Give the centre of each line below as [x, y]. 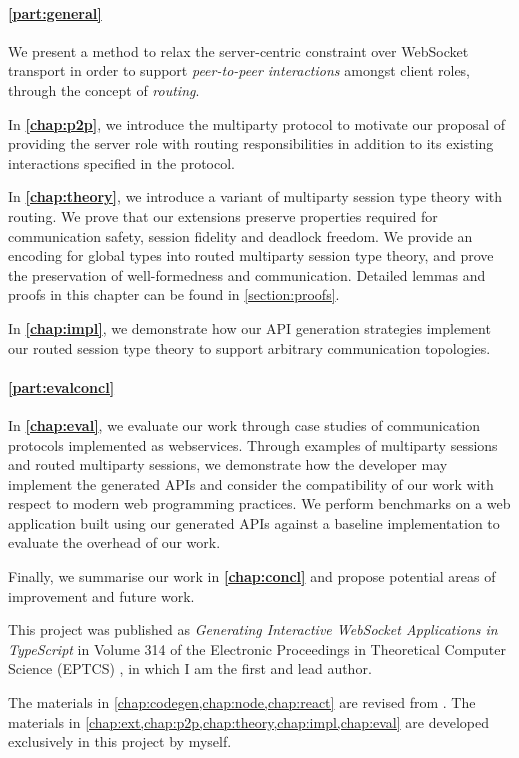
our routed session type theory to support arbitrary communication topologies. [249, 347]
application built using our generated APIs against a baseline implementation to [254, 522]
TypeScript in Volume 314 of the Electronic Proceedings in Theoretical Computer [257, 648]
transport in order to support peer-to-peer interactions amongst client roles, [239, 70]
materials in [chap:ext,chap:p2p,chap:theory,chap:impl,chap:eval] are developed [248, 721]
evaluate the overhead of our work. [114, 542]
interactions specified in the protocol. [121, 162]
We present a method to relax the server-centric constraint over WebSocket [238, 50]
